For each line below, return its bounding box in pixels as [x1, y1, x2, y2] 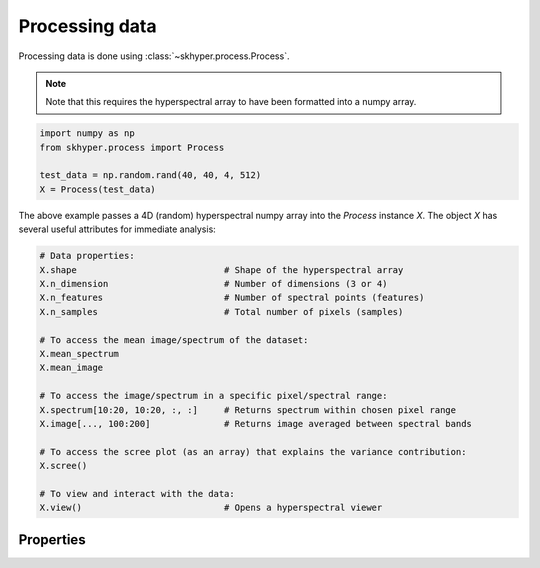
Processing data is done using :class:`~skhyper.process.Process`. [18, 50, 290, 62]
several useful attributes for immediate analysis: [18, 223, 217, 235]
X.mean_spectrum [39, 348, 120, 359]
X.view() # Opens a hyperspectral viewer [39, 502, 383, 514]
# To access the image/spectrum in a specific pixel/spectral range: [39, 390, 388, 402]
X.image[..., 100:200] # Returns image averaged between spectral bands [39, 418, 472, 429]
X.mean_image [39, 362, 104, 374]
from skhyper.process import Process [39, 141, 225, 153]
